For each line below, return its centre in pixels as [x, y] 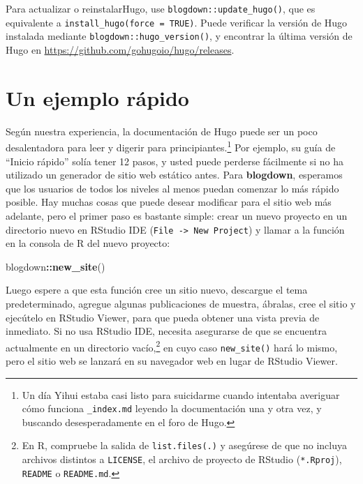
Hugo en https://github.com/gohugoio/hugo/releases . [120, 49]
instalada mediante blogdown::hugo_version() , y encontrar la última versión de [179, 36]
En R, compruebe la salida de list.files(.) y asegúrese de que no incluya [184, 445]
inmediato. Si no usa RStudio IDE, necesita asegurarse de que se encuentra [166, 331]
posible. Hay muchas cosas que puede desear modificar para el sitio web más [169, 202]
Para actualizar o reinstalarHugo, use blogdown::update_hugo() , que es [161, 8]
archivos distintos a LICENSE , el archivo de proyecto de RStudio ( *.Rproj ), [182, 459]
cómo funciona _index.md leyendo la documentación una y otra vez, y [172, 408]
